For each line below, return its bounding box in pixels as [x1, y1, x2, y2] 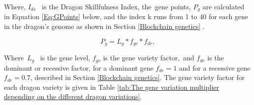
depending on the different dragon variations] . [4, 91, 142, 102]
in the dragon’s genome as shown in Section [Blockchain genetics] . [4, 21, 205, 31]
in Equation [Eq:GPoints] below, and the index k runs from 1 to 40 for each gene [4, 11, 249, 22]
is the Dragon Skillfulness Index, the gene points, [41, 1, 191, 11]
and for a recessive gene [179, 62, 251, 73]
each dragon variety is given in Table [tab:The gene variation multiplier [4, 81, 219, 92]
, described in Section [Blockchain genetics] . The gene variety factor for [30, 72, 245, 82]
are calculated [202, 1, 245, 11]
